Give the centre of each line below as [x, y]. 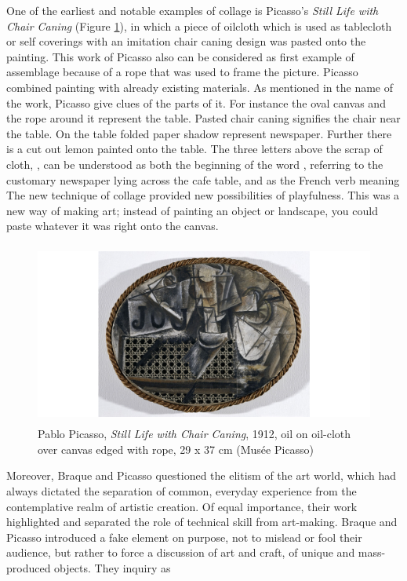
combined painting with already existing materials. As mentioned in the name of [200, 87]
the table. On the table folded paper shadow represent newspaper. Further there [199, 133]
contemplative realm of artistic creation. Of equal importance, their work [182, 506]
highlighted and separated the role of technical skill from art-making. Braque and [202, 522]
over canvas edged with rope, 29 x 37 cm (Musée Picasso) [176, 449]
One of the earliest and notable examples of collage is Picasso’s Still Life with [193, 10]
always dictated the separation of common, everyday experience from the [182, 491]
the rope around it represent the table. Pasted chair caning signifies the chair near [203, 118]
